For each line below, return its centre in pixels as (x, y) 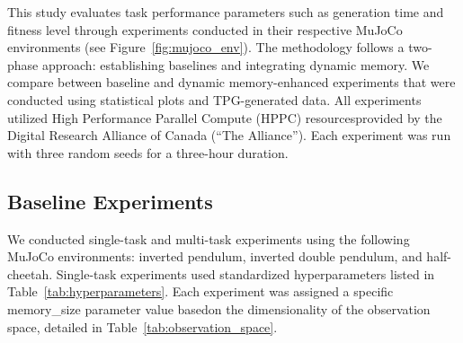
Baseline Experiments (110, 201)
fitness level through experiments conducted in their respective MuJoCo (205, 29)
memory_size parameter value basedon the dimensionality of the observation (219, 308)
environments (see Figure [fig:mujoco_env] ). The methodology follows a (206, 47)
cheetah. (30, 273)
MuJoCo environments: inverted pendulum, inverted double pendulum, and (215, 256)
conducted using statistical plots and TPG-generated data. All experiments (214, 99)
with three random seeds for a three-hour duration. (148, 152)
